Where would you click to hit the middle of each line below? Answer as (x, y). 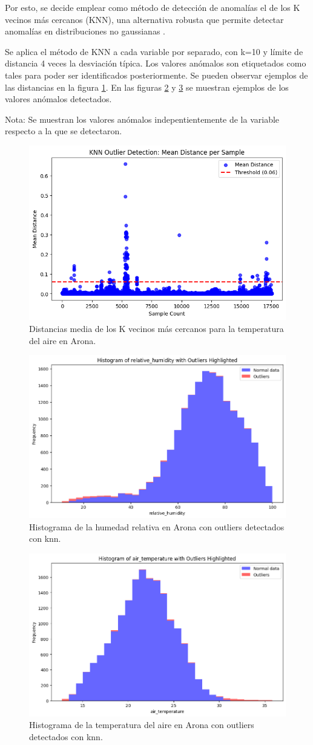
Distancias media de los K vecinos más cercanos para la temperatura (156, 328)
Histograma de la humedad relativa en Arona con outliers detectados (157, 526)
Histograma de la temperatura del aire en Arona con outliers (142, 725)
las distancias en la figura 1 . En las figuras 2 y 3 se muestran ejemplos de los (147, 87)
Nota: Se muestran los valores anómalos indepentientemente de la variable (142, 119)
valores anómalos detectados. (58, 99)
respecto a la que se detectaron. (64, 131)
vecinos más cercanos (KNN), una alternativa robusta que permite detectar (144, 19)
